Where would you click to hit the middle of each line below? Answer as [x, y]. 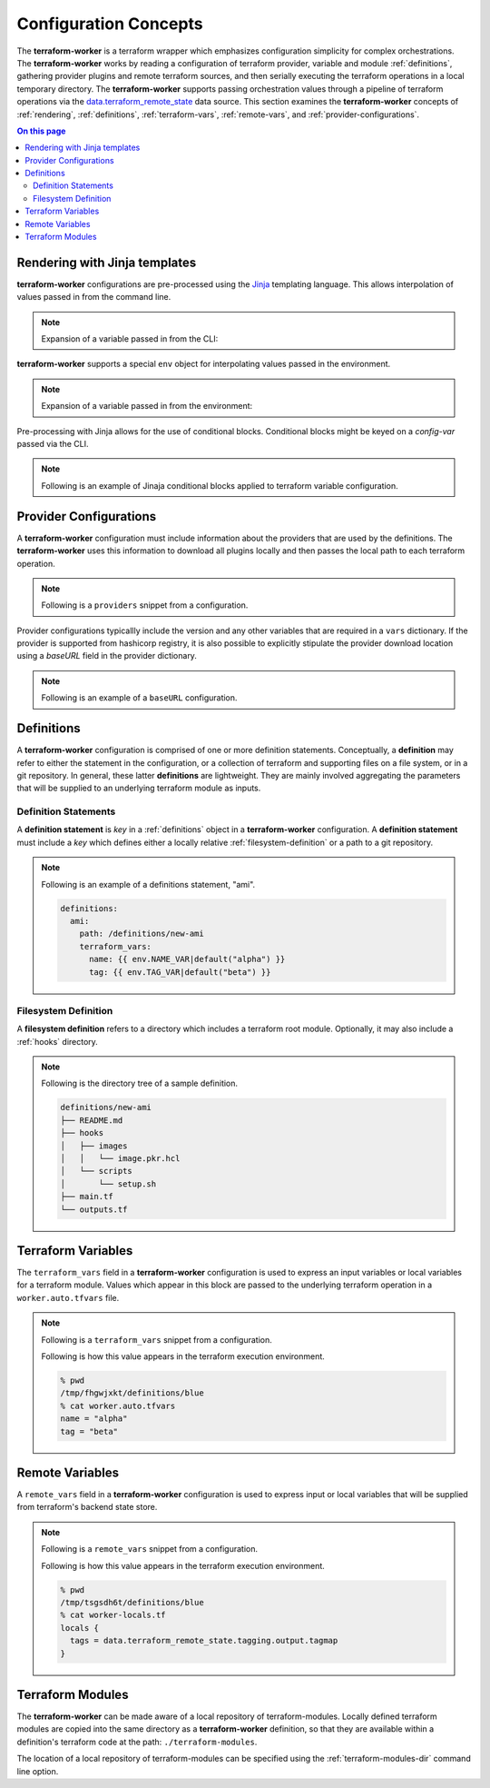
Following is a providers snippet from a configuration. [145, 605]
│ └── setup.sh [108, 1184]
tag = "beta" [89, 1431]
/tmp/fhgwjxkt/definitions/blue [132, 1393]
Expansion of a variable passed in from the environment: [147, 406]
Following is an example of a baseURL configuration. [139, 698]
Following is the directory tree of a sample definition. [140, 1083]
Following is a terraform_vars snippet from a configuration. [157, 1339]
